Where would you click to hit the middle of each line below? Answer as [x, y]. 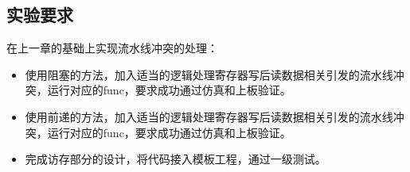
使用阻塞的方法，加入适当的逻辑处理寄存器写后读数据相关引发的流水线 [209, 74]
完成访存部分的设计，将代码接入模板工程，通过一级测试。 [176, 159]
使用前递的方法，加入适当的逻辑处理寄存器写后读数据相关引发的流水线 [209, 116]
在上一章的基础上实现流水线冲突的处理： [112, 48]
